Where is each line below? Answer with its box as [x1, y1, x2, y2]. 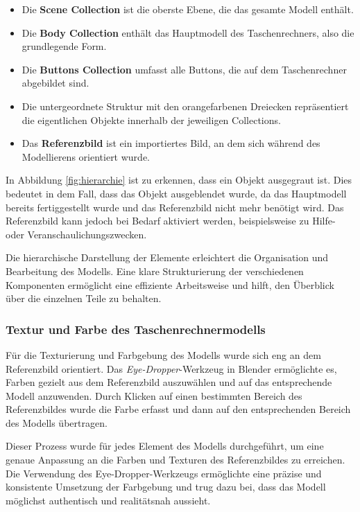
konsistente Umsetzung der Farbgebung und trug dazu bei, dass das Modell [6, 479, 326, 494]
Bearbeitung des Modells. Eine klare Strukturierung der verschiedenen [6, 263, 304, 278]
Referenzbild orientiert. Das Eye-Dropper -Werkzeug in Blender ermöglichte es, [6, 361, 337, 376]
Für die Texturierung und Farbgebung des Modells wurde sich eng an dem [6, 347, 321, 362]
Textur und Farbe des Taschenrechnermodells [6, 320, 266, 337]
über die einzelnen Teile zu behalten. [6, 291, 162, 306]
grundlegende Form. [22, 39, 107, 53]
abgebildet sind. [22, 76, 89, 90]
